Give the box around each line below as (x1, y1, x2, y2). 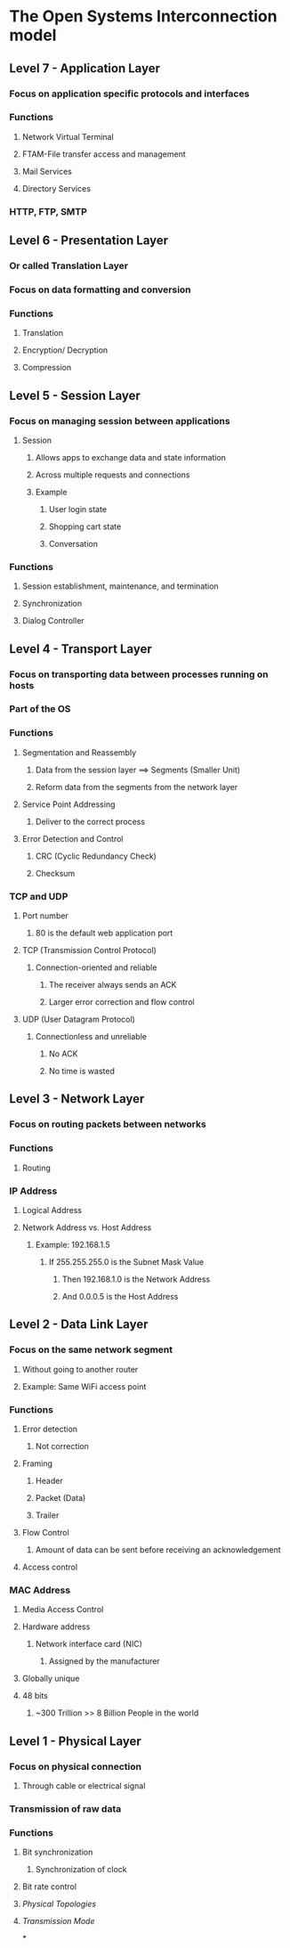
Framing (21, 1458, 53, 1469)
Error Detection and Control (21, 833, 124, 844)
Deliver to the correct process (35, 816, 145, 827)
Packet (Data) (35, 1492, 86, 1503)
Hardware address (21, 1621, 91, 1632)
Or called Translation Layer (9, 260, 129, 273)
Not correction (35, 1440, 89, 1451)
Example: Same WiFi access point (21, 1381, 147, 1391)
